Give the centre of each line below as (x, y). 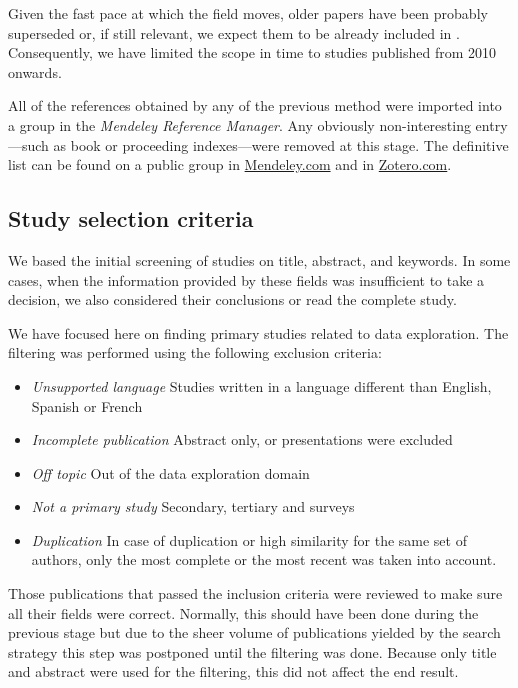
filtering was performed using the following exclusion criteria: (195, 352)
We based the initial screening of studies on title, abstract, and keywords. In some (259, 259)
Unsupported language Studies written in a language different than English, (261, 385)
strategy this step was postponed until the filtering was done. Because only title (252, 651)
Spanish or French (87, 405)
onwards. (35, 71)
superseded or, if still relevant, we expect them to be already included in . (234, 32)
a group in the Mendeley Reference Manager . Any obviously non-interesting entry (258, 124)
